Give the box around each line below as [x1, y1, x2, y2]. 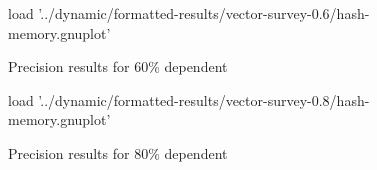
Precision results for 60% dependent [8, 56, 228, 77]
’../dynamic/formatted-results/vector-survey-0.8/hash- [38, 89, 370, 110]
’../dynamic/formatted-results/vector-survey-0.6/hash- [38, 3, 370, 23]
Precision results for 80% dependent [8, 142, 228, 163]
